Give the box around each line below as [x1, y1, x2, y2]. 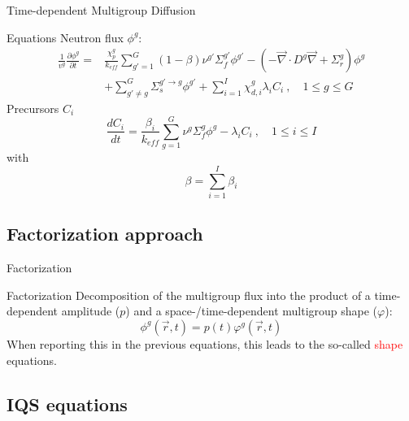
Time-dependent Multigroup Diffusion [7, 2, 196, 18]
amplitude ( [61, 302, 120, 319]
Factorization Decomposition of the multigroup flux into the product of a [7, 286, 371, 303]
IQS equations [7, 391, 128, 416]
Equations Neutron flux [7, 28, 124, 46]
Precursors [7, 99, 59, 116]
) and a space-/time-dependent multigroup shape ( [125, 302, 378, 319]
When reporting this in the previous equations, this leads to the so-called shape [7, 335, 403, 352]
